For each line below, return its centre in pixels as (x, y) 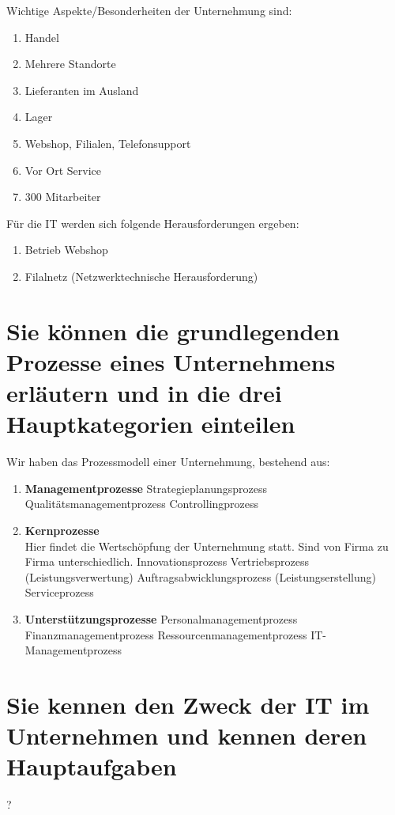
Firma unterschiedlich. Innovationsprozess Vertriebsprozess (167, 561)
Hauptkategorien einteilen (151, 424)
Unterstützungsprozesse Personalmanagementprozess (161, 618)
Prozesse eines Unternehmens (171, 361)
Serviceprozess (59, 592)
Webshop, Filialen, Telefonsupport (108, 143)
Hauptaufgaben (92, 766)
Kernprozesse (62, 530)
